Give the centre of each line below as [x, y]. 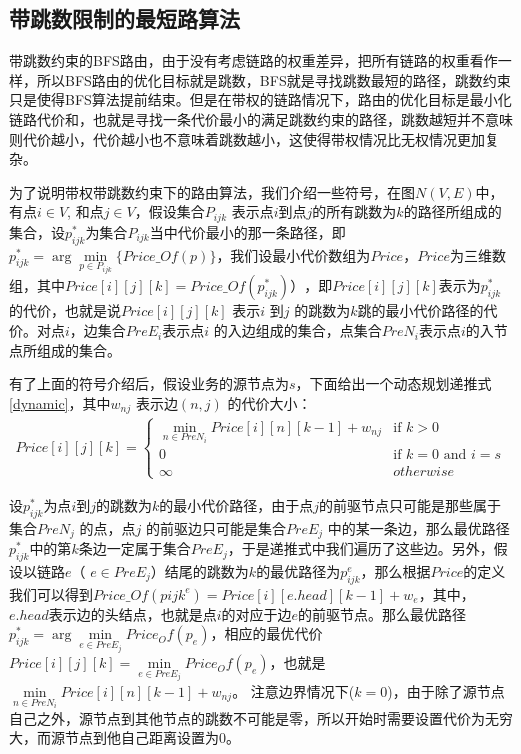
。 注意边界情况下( [293, 690]
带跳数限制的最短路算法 [124, 18]
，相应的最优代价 [266, 633]
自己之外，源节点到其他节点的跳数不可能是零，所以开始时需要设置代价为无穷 [261, 717]
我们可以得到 [51, 593]
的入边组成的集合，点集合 [297, 330]
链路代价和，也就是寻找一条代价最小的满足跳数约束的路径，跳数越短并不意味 [261, 118]
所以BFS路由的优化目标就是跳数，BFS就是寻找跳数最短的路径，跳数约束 [273, 79]
